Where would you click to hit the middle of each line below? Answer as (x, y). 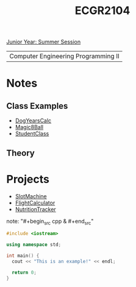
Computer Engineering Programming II (65, 56)
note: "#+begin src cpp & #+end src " (50, 222)
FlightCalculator (35, 203)
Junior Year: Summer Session (44, 42)
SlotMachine (31, 196)
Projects (28, 179)
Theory (21, 153)
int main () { (23, 256)
